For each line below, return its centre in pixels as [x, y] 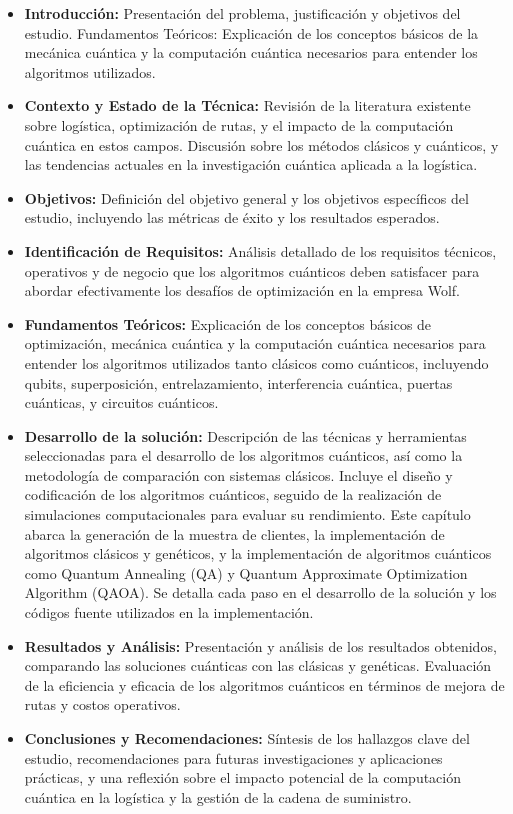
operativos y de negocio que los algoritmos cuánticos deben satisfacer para [252, 270]
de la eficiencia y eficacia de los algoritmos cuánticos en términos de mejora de [264, 684]
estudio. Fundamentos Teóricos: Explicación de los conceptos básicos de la [251, 32]
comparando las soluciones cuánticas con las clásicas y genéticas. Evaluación [258, 665]
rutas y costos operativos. [102, 704]
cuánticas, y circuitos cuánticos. [121, 402]
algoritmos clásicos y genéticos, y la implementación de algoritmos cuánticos [258, 553]
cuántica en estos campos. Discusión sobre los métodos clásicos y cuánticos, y [261, 144]
